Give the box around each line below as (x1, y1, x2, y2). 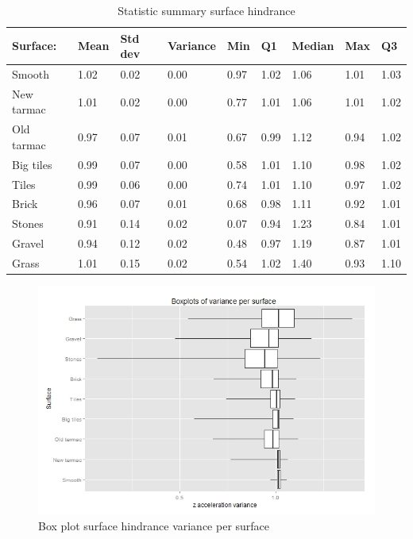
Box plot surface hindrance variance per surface (38, 517, 270, 533)
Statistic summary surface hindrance (118, 2, 295, 18)
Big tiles (12, 156, 52, 172)
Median (291, 37, 334, 54)
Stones (12, 215, 44, 232)
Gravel (12, 235, 44, 252)
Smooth (12, 66, 50, 83)
